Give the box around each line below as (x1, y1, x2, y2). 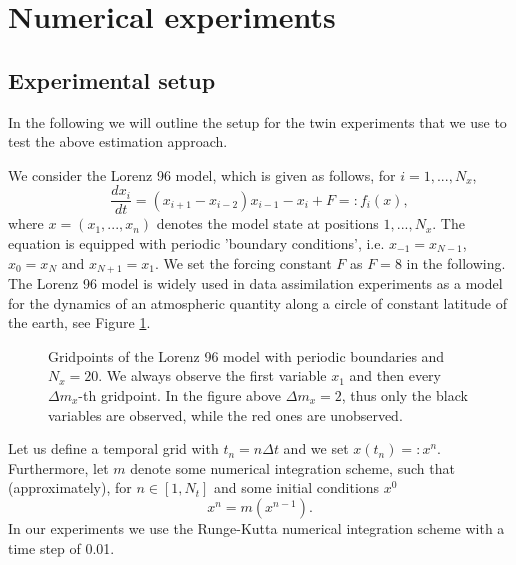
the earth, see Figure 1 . (8, 312, 151, 333)
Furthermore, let (8, 457, 109, 478)
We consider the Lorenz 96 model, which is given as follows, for (8, 164, 396, 185)
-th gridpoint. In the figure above (78, 385, 282, 406)
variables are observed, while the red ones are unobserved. (48, 404, 403, 425)
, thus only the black (341, 385, 468, 406)
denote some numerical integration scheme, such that (130, 457, 455, 478)
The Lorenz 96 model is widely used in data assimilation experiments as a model (8, 273, 503, 294)
